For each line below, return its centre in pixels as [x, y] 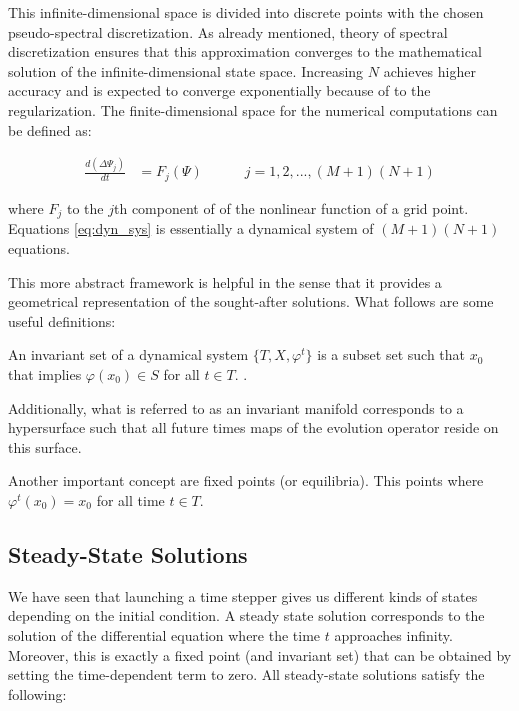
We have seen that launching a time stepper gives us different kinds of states [243, 595]
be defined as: [50, 129]
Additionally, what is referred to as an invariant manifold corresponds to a [236, 407]
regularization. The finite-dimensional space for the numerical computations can [253, 109]
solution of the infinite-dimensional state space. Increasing [186, 70]
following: [37, 693]
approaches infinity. [393, 634]
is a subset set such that [391, 354]
